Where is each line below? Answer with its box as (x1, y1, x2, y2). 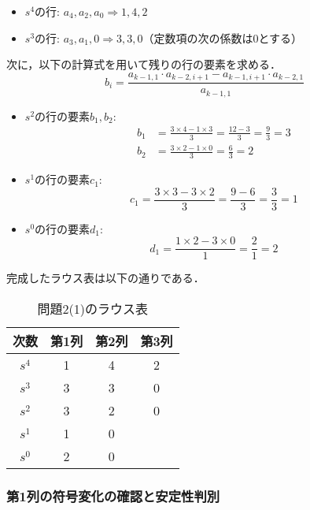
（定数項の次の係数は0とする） (142, 29, 303, 46)
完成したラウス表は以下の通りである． (6, 270, 205, 286)
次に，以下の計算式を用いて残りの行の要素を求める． (6, 56, 281, 73)
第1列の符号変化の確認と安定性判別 (6, 486, 220, 505)
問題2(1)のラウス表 (37, 299, 149, 318)
